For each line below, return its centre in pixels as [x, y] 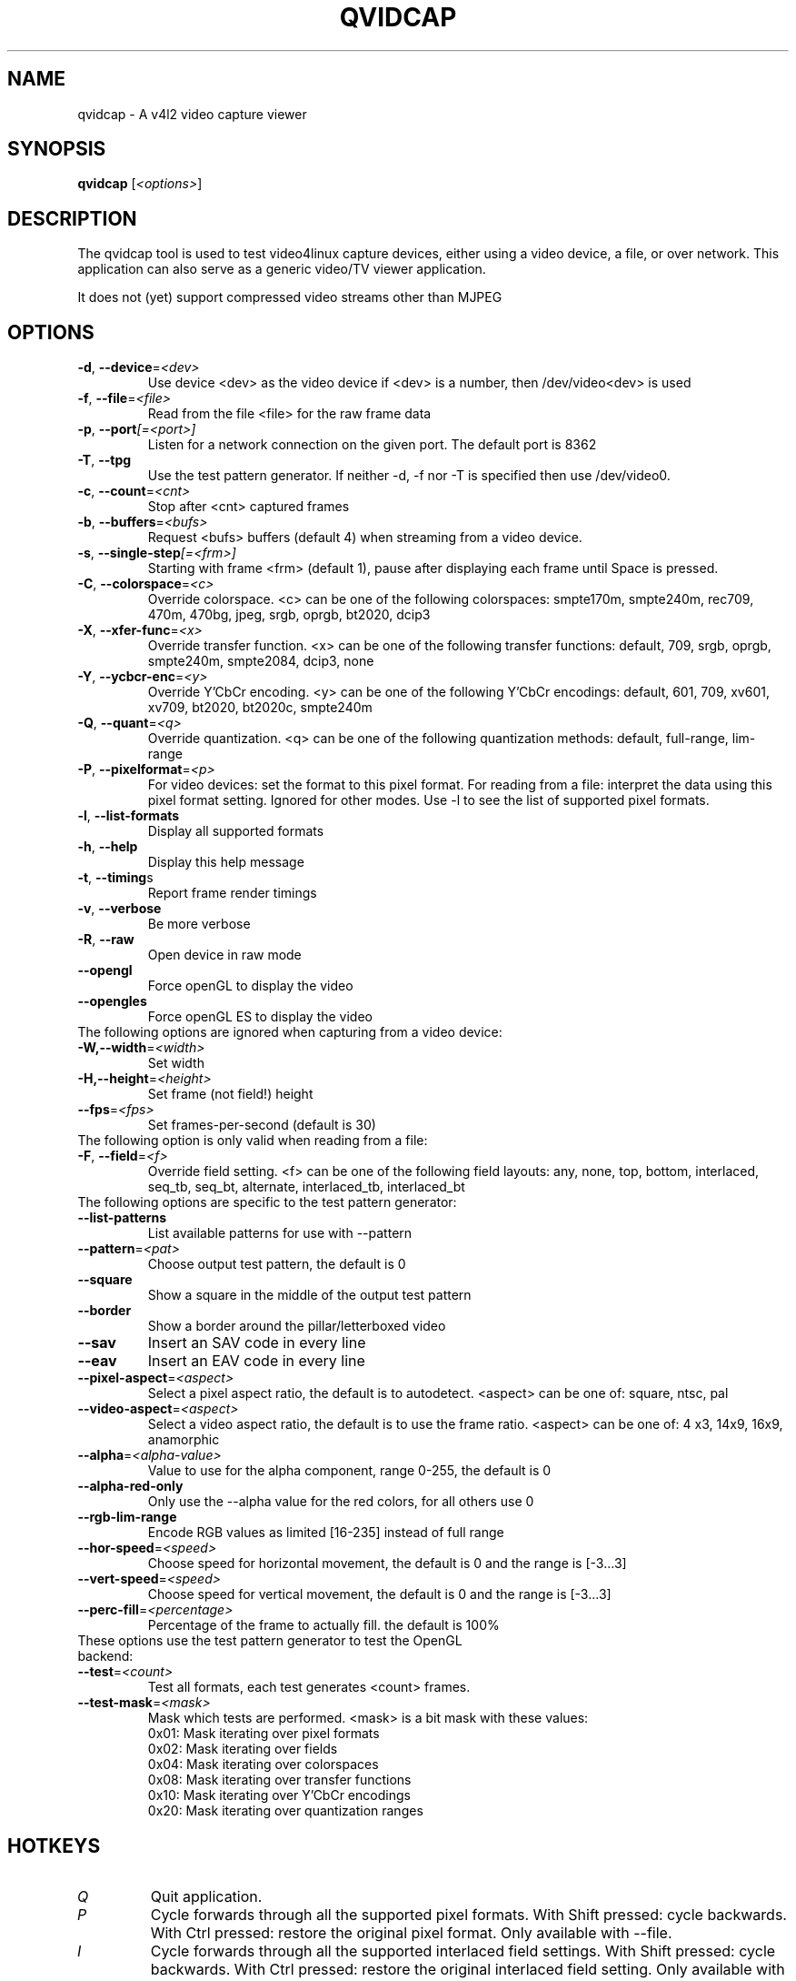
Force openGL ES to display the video [260, 1017]
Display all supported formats [236, 831]
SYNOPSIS [57, 149]
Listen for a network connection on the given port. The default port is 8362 [372, 445]
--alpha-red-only [130, 1486]
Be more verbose [199, 924]
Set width [176, 1063]
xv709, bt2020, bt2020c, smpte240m [260, 708]
